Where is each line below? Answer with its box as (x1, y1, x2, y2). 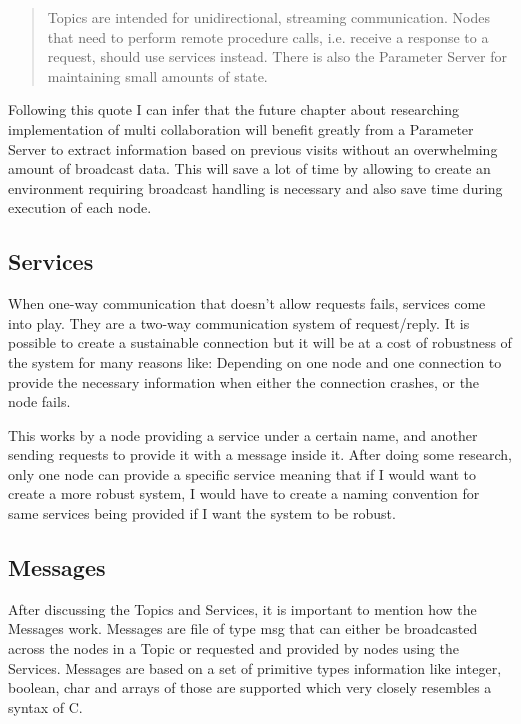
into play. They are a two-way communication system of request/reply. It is (8, 312, 470, 333)
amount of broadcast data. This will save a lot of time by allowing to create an (8, 158, 491, 179)
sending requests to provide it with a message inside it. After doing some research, (8, 444, 512, 465)
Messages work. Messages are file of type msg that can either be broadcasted (8, 618, 478, 639)
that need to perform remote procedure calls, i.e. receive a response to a (47, 26, 489, 47)
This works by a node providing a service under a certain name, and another (8, 424, 478, 445)
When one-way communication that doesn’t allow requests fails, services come (8, 293, 486, 314)
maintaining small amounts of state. (47, 65, 268, 86)
